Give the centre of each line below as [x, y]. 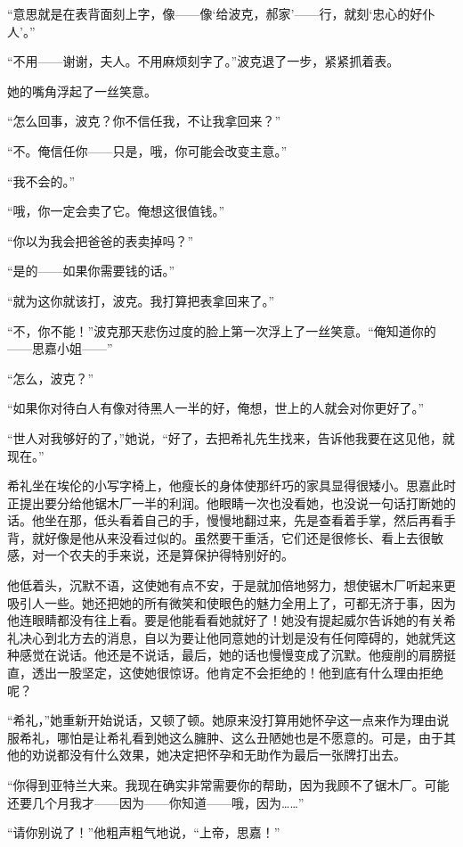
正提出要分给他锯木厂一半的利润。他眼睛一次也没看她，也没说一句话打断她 [225, 502]
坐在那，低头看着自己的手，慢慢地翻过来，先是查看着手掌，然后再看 [244, 520]
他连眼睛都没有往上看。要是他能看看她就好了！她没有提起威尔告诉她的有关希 [231, 620]
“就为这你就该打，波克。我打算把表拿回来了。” [141, 300]
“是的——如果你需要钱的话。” [91, 271]
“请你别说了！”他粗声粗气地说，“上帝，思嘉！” [144, 832]
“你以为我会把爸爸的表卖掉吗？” [101, 240]
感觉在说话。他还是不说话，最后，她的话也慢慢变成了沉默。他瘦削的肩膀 [231, 655]
